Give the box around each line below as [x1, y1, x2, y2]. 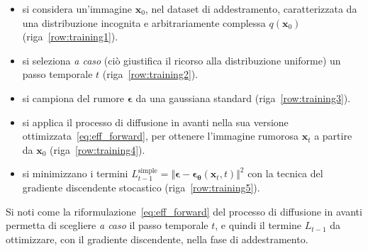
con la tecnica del [247, 166, 323, 181]
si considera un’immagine [22, 1, 132, 16]
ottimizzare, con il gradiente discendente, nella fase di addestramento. [6, 231, 308, 246]
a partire [314, 128, 352, 143]
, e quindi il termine [215, 218, 302, 233]
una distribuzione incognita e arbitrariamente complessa [22, 15, 266, 30]
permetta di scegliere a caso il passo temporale [6, 218, 208, 233]
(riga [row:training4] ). [50, 142, 145, 157]
